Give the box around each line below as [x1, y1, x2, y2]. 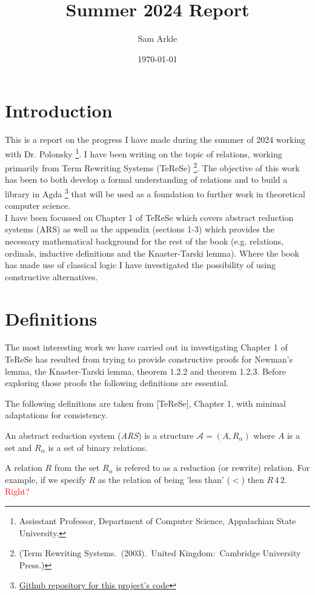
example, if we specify [5, 473, 86, 485]
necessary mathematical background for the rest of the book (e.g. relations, [5, 234, 284, 247]
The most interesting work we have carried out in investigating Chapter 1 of [5, 341, 288, 353]
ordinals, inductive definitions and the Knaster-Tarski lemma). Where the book [5, 246, 299, 259]
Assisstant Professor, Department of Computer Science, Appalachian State [19, 514, 296, 527]
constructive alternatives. [5, 270, 98, 283]
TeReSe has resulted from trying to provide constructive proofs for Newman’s [5, 353, 293, 366]
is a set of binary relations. [48, 441, 148, 453]
